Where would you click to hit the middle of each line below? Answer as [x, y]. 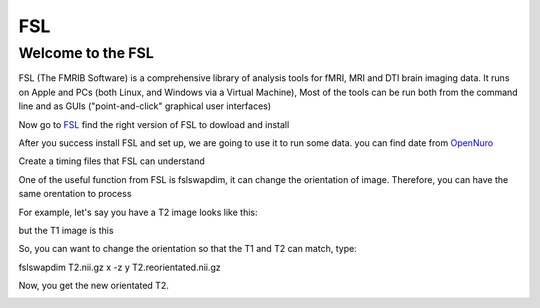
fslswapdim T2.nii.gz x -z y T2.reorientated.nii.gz [120, 267]
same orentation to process [75, 194]
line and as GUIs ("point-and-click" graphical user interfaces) [145, 106]
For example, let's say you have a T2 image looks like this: [138, 212]
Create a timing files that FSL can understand [111, 161]
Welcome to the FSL [86, 53]
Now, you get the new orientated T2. [93, 286]
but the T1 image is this [66, 230]
